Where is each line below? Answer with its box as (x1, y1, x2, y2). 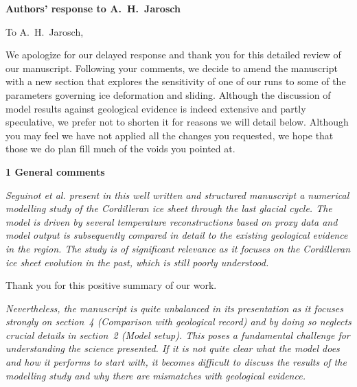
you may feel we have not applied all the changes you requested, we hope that (5, 128, 334, 142)
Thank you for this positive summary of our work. (5, 278, 217, 292)
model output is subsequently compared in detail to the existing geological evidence (5, 228, 348, 242)
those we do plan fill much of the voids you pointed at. (5, 141, 235, 156)
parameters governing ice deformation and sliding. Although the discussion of (5, 87, 331, 102)
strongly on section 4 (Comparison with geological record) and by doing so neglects (5, 314, 352, 329)
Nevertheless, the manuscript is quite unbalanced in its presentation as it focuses (5, 301, 343, 315)
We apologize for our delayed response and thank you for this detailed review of (5, 47, 341, 62)
